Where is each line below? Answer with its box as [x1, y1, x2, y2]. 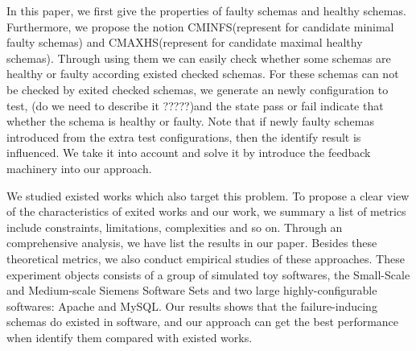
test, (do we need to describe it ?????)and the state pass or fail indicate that [6, 97, 384, 114]
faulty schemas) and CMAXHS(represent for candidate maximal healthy [6, 34, 363, 51]
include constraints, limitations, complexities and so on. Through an [6, 218, 343, 235]
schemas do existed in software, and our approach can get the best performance [6, 313, 399, 330]
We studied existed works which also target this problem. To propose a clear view [6, 187, 410, 204]
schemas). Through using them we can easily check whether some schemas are [6, 49, 391, 66]
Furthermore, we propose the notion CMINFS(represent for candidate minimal [6, 18, 394, 35]
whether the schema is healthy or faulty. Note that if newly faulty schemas [6, 113, 374, 130]
